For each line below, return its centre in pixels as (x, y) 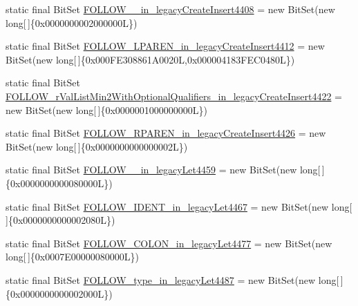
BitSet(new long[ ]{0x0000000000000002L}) (97, 146)
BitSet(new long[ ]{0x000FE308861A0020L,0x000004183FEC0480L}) (150, 59)
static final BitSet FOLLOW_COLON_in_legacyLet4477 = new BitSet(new (169, 243)
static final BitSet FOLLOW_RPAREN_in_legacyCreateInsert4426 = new (166, 133)
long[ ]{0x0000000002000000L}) (72, 22)
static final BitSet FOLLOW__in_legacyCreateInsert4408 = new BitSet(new (170, 9)
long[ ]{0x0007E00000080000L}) (72, 257)
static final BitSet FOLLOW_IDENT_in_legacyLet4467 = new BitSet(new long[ (179, 206)
